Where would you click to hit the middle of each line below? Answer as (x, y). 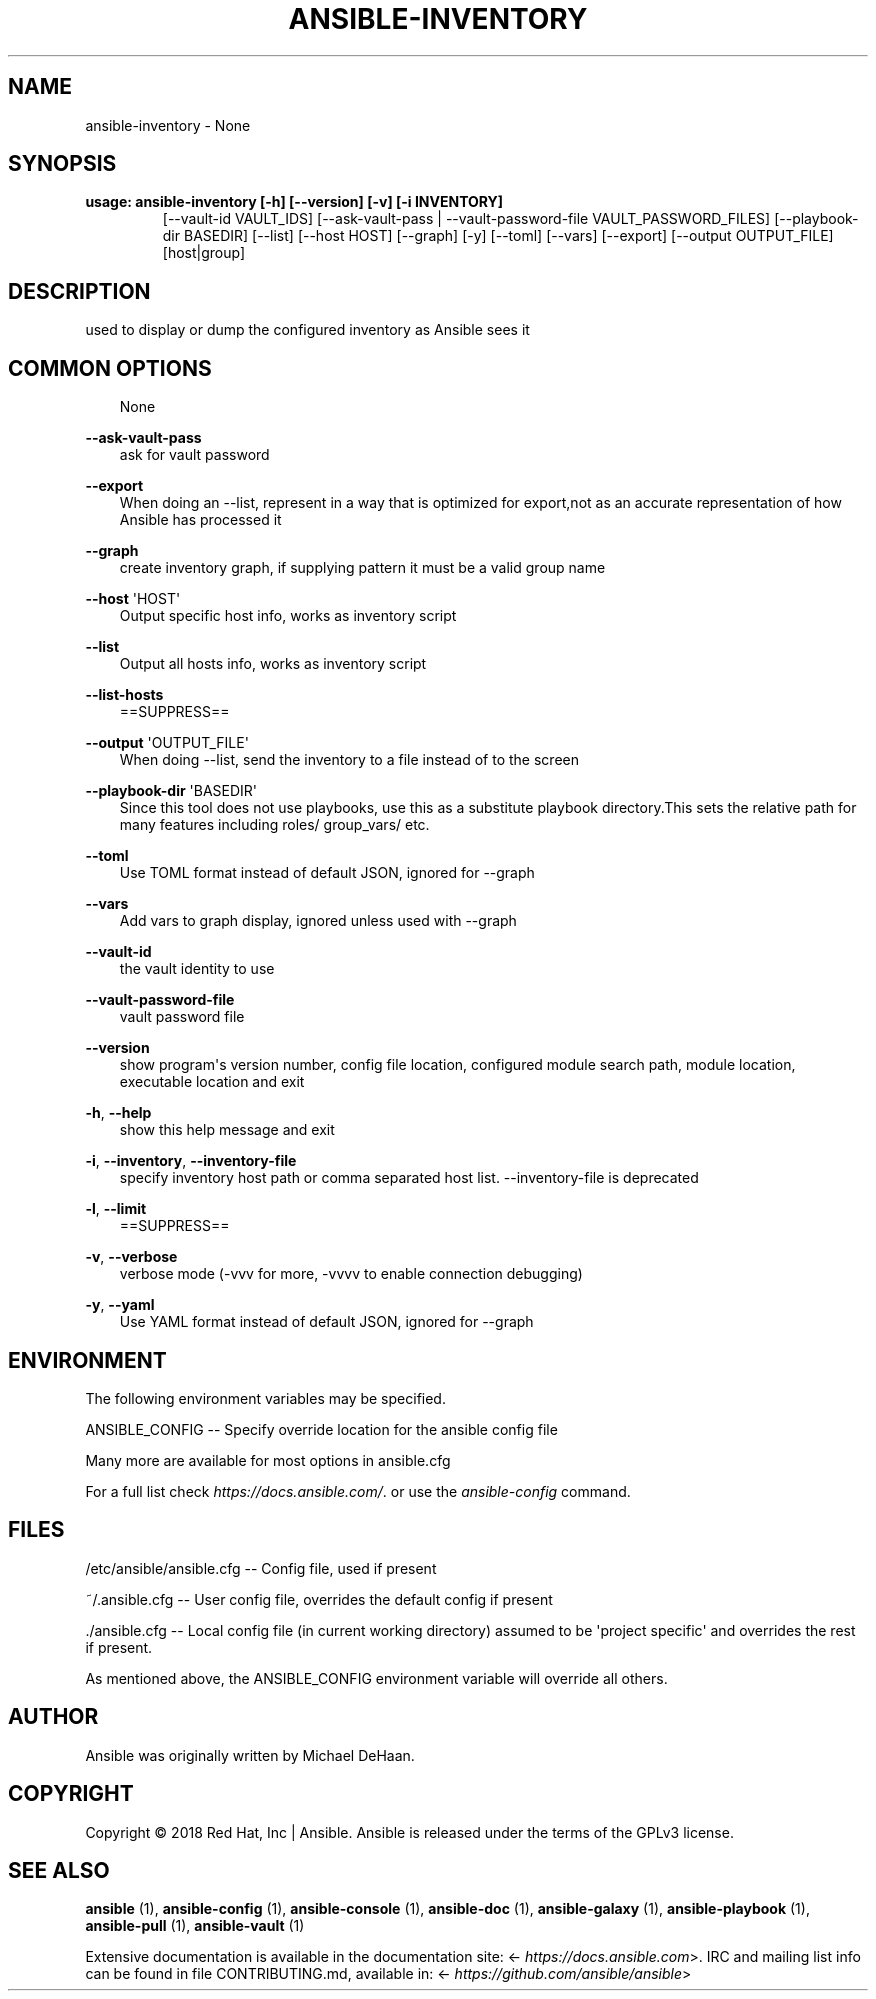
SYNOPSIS (62, 164)
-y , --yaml (120, 1305)
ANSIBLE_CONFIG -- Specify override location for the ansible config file (321, 1429)
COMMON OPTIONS (110, 368)
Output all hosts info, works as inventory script (273, 664)
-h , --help (118, 1113)
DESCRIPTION (79, 291)
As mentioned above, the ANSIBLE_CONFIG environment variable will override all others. (376, 1678)
